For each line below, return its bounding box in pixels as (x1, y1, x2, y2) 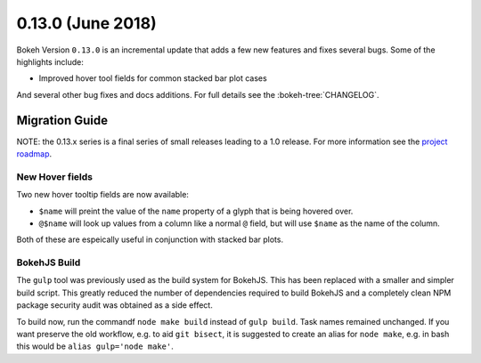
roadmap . (16, 149, 53, 159)
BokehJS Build (16, 256, 81, 269)
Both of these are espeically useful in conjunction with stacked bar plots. (16, 234, 284, 245)
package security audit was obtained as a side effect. (16, 300, 213, 311)
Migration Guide (16, 112, 109, 128)
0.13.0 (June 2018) (16, 13, 157, 33)
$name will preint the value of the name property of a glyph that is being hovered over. (38, 206, 354, 216)
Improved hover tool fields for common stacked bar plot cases (38, 73, 267, 84)
